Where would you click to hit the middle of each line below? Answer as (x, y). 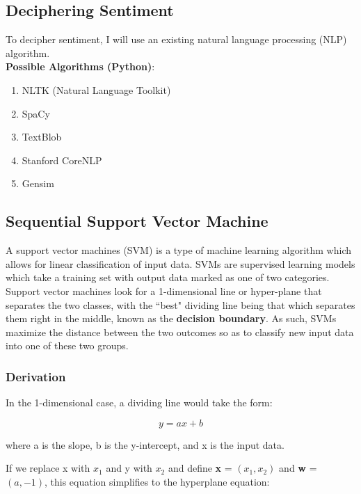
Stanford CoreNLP (62, 160)
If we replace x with (48, 468)
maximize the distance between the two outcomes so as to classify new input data (180, 332)
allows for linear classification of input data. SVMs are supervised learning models (180, 263)
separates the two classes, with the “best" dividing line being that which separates (180, 304)
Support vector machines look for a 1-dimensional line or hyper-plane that (164, 290)
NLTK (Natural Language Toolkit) (96, 89)
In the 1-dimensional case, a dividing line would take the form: (139, 403)
